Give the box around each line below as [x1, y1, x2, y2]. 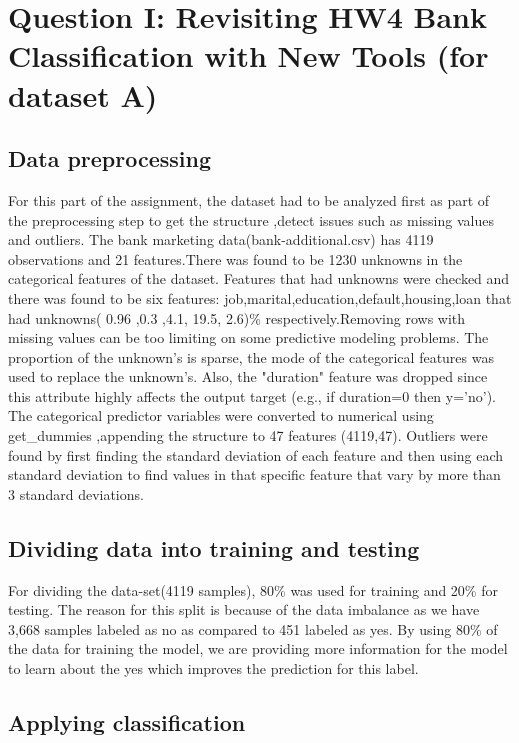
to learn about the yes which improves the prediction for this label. [8, 658, 419, 679]
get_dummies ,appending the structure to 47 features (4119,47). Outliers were [8, 425, 488, 446]
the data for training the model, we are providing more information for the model [8, 638, 508, 659]
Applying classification [8, 707, 246, 738]
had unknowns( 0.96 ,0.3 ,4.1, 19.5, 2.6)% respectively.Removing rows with [8, 307, 466, 328]
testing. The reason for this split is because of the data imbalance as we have [8, 599, 480, 620]
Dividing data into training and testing [8, 532, 420, 563]
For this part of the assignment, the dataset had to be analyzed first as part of [8, 189, 490, 210]
